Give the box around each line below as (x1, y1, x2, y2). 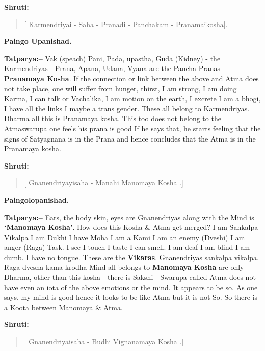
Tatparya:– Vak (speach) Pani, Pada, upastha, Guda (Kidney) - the (4, 53, 221, 63)
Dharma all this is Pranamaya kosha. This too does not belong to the (4, 113, 221, 124)
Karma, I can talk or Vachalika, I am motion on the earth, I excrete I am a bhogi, (4, 93, 261, 104)
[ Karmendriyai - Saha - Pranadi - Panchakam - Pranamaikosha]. (24, 18, 228, 29)
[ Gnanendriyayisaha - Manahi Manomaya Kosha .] (24, 177, 184, 188)
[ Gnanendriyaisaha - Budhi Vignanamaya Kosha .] (24, 336, 184, 347)
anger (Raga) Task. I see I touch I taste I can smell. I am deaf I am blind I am (4, 242, 250, 252)
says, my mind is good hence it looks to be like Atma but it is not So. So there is (4, 292, 258, 302)
